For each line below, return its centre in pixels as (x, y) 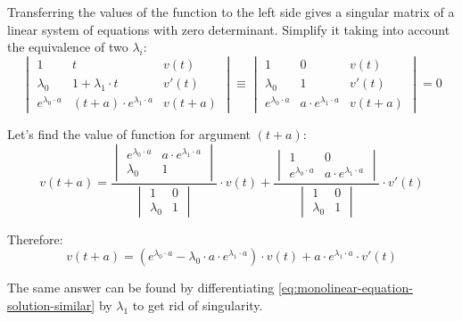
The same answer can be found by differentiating (141, 288)
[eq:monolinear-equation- (345, 288)
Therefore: (35, 239)
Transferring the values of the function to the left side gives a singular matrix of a (231, 12)
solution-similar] (51, 305)
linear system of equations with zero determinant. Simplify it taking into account (229, 29)
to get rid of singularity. (198, 305)
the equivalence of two (68, 47)
